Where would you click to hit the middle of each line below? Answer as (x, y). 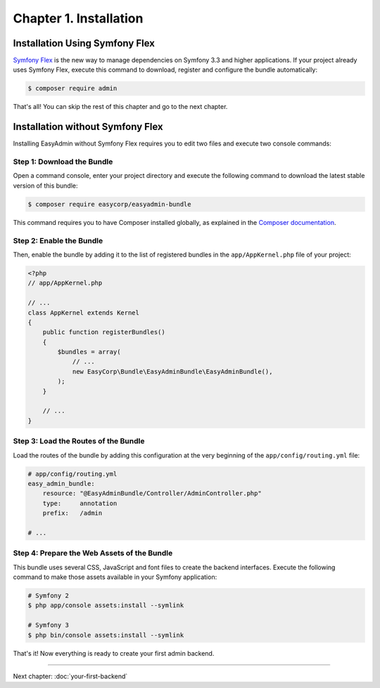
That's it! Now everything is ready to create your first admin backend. (114, 653)
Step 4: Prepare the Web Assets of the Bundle (93, 553)
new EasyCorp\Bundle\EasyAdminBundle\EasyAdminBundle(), (172, 371)
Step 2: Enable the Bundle (58, 240)
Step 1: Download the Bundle (63, 162)
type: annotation (80, 503)
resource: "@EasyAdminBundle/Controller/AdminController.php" (152, 493)
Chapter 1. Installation (78, 18)
